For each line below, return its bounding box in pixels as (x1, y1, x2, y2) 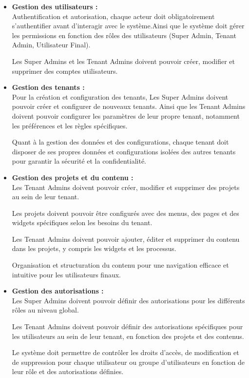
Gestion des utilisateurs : (12, 1, 98, 11)
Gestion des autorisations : (12, 286, 104, 296)
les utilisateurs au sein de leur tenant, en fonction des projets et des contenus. (12, 331, 244, 341)
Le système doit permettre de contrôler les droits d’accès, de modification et (12, 347, 239, 357)
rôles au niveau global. (12, 305, 79, 315)
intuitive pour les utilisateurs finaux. (12, 269, 121, 279)
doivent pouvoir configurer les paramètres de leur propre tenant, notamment (12, 110, 240, 121)
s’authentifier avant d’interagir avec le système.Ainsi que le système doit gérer (12, 21, 245, 31)
